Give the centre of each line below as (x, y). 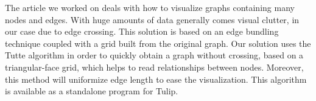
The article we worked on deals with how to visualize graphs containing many (150, 7)
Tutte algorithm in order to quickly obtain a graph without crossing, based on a (154, 55)
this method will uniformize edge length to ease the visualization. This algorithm (156, 79)
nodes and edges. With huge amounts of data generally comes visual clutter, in (152, 19)
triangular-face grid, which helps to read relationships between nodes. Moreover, (154, 67)
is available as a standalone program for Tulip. (92, 91)
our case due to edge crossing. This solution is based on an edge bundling (142, 31)
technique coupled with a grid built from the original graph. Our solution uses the (158, 43)
